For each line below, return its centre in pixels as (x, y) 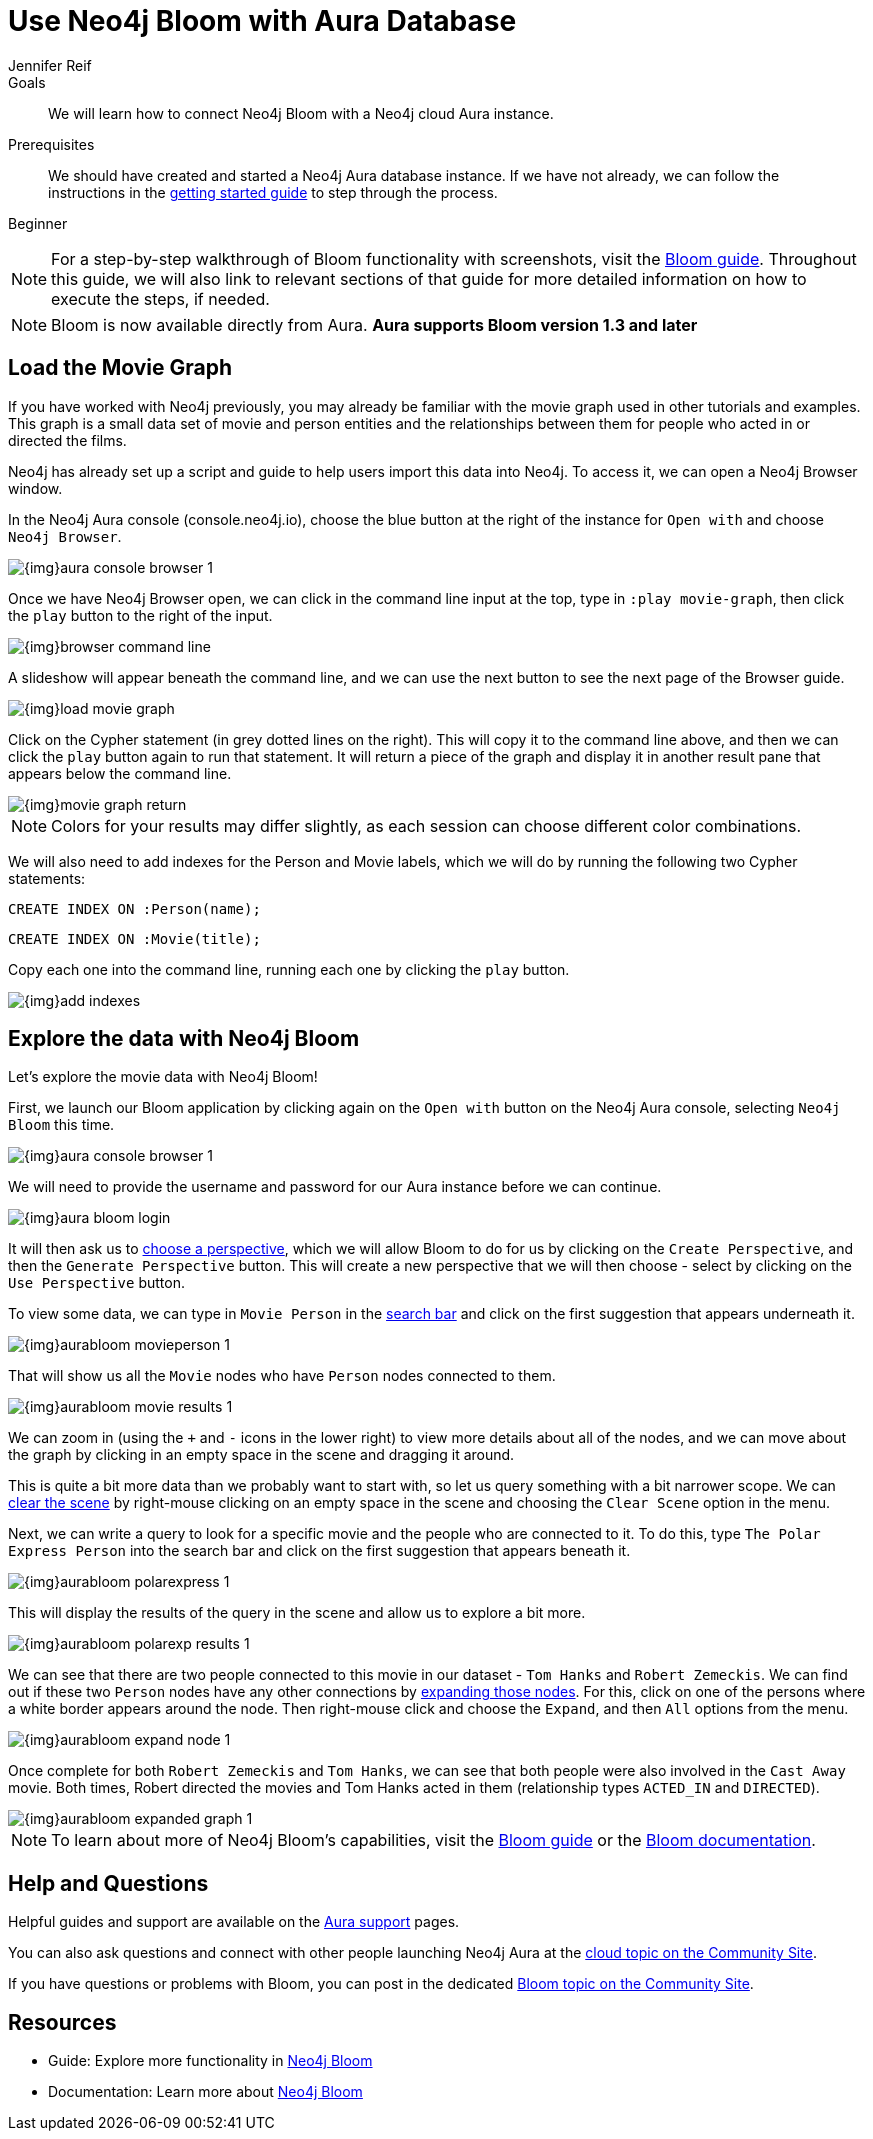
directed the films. (67, 440)
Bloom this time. (61, 1125)
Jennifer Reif (50, 65)
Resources (62, 2022)
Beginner (38, 223)
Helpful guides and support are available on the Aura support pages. (234, 1922)
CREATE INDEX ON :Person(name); (134, 908)
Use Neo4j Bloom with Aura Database (262, 21)
